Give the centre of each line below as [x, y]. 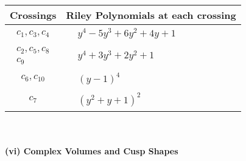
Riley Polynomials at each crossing [151, 15]
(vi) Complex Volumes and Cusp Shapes [92, 151]
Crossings [33, 15]
